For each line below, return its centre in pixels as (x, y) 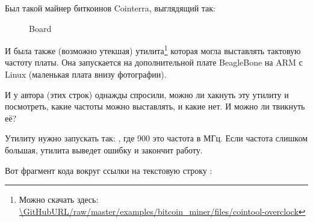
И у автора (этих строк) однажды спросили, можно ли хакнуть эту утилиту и (147, 94)
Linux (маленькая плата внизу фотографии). (86, 74)
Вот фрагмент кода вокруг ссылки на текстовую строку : (109, 170)
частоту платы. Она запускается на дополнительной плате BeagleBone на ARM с (154, 62)
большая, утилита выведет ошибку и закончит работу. (104, 150)
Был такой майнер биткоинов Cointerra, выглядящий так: (110, 8)
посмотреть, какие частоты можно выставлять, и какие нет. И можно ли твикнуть (155, 106)
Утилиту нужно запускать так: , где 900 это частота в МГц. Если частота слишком (156, 138)
